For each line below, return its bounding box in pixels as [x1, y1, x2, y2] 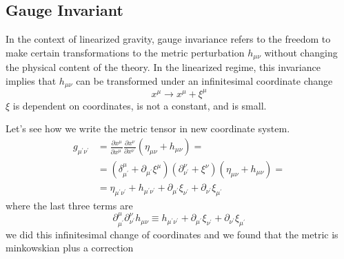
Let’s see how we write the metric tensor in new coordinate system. [6, 121, 290, 136]
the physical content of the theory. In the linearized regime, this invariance [6, 60, 321, 74]
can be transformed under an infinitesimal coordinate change [76, 73, 333, 87]
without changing [264, 45, 338, 59]
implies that [6, 73, 57, 87]
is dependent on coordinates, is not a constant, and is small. [12, 98, 267, 112]
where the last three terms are [6, 198, 133, 212]
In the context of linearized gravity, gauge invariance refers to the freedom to [6, 32, 331, 46]
